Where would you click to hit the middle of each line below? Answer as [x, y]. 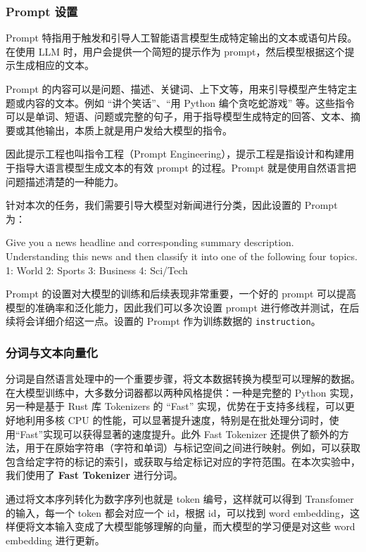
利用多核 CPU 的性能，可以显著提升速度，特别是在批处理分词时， [177, 419]
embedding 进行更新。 [55, 540]
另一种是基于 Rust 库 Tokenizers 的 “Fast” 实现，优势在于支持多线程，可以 [176, 406]
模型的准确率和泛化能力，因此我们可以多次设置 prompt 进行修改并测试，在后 [183, 307]
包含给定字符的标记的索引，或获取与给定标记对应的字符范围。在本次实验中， [183, 461]
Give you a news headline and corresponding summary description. [150, 242]
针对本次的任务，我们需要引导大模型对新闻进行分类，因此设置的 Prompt [172, 205]
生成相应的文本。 [55, 65]
